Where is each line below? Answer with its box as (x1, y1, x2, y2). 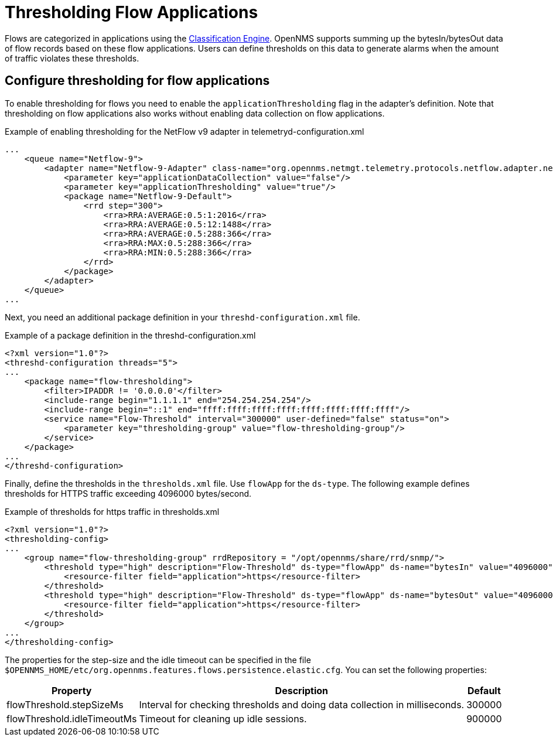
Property (51, 684, 92, 696)
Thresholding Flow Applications (5, 2, 258, 22)
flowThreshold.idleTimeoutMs (6, 712, 137, 725)
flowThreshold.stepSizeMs (6, 698, 124, 711)
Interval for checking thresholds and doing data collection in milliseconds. (139, 698, 465, 711)
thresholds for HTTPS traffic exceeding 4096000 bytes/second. (5, 488, 252, 498)
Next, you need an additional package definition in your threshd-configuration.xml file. (5, 312, 360, 322)
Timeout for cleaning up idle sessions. (139, 712, 307, 725)
